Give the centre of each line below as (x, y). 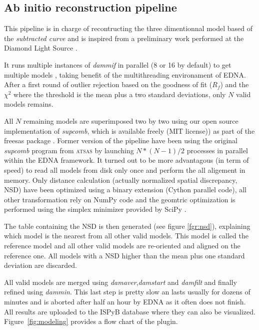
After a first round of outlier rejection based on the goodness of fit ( (108, 84)
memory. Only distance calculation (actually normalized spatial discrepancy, (121, 180)
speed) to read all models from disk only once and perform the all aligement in (125, 170)
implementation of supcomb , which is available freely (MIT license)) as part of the (129, 130)
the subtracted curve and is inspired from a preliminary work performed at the (124, 38)
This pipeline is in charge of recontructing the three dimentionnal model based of (128, 28)
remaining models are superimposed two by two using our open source (131, 120)
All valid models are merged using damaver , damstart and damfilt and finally (120, 282)
